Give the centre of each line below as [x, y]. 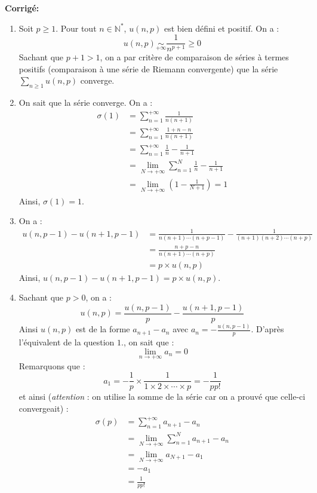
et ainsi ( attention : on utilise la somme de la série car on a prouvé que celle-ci [162, 396]
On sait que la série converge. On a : [86, 102]
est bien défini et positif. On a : [221, 28]
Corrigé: [22, 8]
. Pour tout [76, 28]
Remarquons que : [52, 365]
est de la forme [103, 329]
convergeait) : [44, 408]
